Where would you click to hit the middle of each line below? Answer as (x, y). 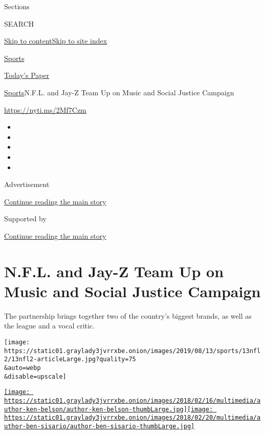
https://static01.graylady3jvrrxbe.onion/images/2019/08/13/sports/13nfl (132, 351)
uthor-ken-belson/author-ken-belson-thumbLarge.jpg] (96, 409)
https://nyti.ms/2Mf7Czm (45, 109)
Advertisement (27, 184)
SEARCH (19, 23)
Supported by (25, 219)
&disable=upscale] (35, 376)
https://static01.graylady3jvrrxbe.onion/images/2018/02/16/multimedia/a (132, 400)
